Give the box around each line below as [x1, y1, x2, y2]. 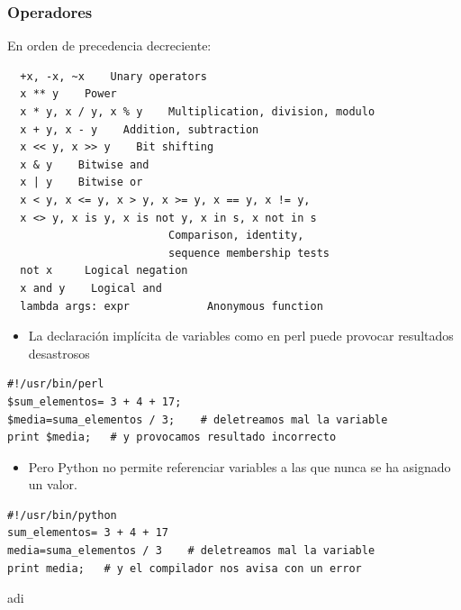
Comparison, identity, [167, 229, 304, 242]
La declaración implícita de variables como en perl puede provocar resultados [28, 326, 454, 345]
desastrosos [28, 343, 90, 362]
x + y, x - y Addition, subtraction [20, 123, 259, 136]
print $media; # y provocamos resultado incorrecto [7, 431, 337, 444]
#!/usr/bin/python [7, 508, 117, 522]
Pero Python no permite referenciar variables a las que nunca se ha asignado [28, 457, 451, 476]
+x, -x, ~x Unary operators [20, 69, 207, 83]
